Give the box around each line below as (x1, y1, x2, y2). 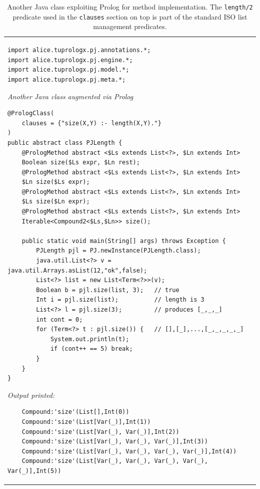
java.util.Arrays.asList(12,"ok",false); (7, 267, 147, 274)
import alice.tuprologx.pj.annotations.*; (7, 47, 151, 54)
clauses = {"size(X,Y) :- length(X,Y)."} (21, 119, 161, 127)
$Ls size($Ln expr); (21, 198, 90, 205)
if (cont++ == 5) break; (50, 345, 133, 353)
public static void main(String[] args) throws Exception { (21, 237, 226, 244)
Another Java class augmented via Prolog (7, 91, 133, 101)
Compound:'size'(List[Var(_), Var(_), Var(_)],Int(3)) (21, 438, 208, 445)
